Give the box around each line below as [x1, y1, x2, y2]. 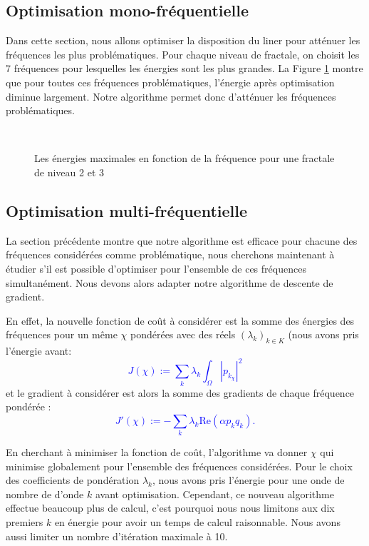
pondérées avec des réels [130, 327, 236, 342]
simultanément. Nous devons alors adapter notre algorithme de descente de [6, 275, 333, 290]
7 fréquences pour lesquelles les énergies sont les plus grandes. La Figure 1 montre [6, 61, 363, 76]
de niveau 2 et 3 [34, 164, 104, 179]
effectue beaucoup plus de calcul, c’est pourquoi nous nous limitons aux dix [6, 500, 335, 515]
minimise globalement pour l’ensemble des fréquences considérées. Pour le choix [6, 458, 353, 473]
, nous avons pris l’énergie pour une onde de [152, 472, 345, 487]
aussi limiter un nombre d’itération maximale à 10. [6, 528, 228, 543]
